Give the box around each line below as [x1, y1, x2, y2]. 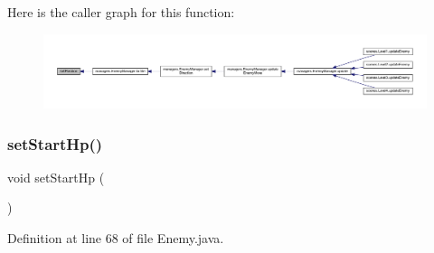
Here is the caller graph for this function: [7, 3, 235, 21]
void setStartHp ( [7, 167, 105, 186]
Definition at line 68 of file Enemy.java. [7, 228, 224, 247]
